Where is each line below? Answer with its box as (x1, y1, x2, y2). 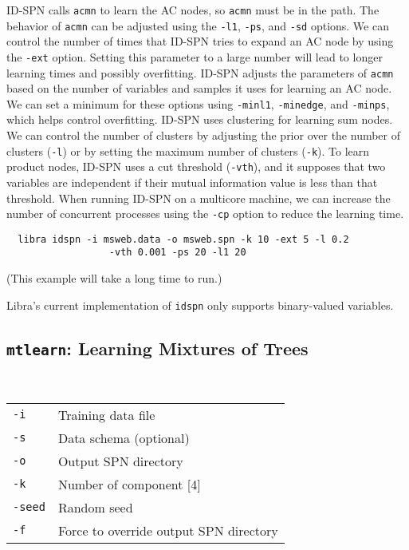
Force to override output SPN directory (57, 520, 278, 540)
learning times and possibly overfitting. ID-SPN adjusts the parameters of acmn (6, 64, 394, 81)
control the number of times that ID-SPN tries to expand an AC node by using (6, 33, 394, 49)
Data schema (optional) (57, 428, 190, 447)
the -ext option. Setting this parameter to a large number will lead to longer (6, 48, 383, 65)
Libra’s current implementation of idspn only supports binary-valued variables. (6, 296, 394, 313)
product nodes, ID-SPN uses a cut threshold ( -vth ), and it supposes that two (6, 158, 386, 175)
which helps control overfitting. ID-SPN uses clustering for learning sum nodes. (6, 111, 393, 128)
